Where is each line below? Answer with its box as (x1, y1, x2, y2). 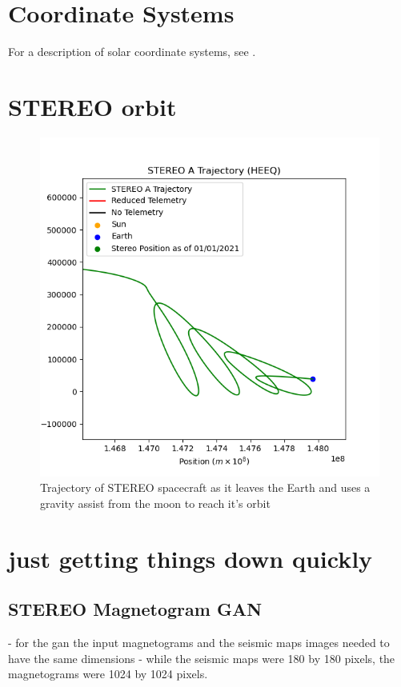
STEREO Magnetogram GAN (8, 597, 263, 621)
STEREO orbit (8, 90, 177, 122)
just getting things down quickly (8, 541, 373, 574)
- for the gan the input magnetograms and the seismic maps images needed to (8, 634, 390, 651)
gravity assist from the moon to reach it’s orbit (40, 495, 271, 512)
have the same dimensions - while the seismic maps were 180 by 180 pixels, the (8, 649, 395, 666)
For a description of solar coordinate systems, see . (8, 43, 256, 60)
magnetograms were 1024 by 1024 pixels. (8, 665, 208, 682)
